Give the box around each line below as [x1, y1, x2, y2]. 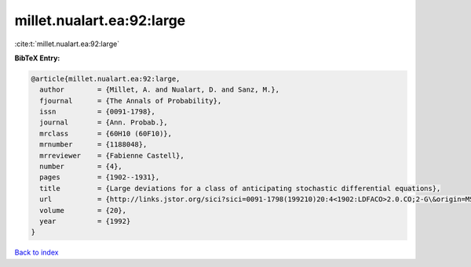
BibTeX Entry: [14, 53, 60, 63]
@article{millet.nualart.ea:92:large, [31, 74, 181, 83]
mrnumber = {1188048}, [39, 140, 148, 149]
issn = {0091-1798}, [39, 107, 156, 117]
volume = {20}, [39, 206, 127, 215]
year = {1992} [39, 217, 131, 226]
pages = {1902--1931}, [39, 173, 160, 182]
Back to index [14, 247, 59, 258]
